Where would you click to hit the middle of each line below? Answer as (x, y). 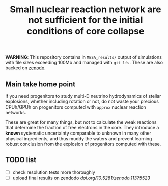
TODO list (21, 160)
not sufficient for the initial (86, 20)
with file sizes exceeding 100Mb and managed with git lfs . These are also (84, 63)
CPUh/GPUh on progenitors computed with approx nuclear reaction (76, 107)
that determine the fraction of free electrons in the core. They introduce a (82, 128)
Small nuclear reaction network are (86, 9)
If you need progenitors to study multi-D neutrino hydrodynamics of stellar (83, 96)
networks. (16, 112)
